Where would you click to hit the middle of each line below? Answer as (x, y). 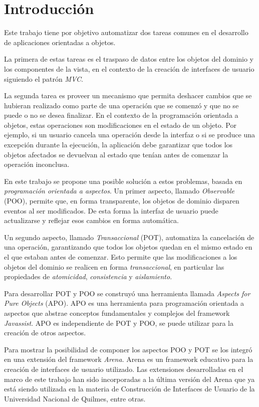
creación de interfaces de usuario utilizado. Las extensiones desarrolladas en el (124, 369)
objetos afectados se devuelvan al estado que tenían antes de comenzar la (116, 154)
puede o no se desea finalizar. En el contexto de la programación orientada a (121, 115)
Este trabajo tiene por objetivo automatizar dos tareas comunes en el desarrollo (126, 32)
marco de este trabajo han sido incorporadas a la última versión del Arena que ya (129, 379)
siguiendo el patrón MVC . (44, 78)
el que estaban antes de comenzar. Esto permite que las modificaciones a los (121, 257)
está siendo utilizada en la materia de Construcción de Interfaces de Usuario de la (129, 389)
